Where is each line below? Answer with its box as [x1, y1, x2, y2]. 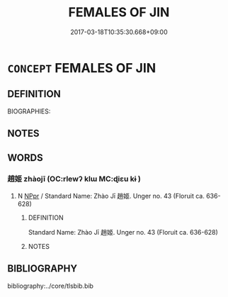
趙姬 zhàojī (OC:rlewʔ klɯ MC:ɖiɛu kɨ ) [7, 174, 142, 184]
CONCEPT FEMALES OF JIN [7, 60, 156, 76]
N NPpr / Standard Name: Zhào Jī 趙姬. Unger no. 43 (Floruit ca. [17, 191, 205, 200]
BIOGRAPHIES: [7, 107, 51, 116]
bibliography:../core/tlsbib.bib [7, 281, 94, 290]
